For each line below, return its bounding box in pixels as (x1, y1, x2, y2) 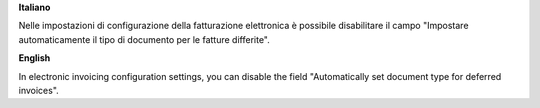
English (18, 52, 51, 64)
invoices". (18, 84, 59, 96)
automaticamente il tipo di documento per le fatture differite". (18, 33, 270, 45)
